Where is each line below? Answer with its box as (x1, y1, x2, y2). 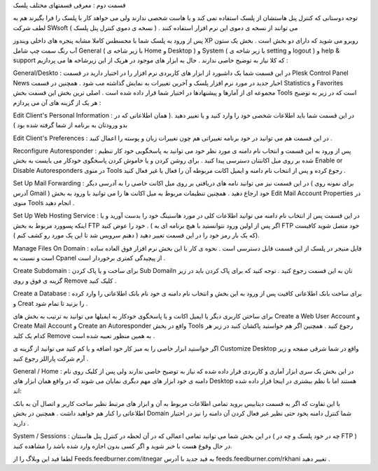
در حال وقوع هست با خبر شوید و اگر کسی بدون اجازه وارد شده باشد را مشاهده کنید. (13, 442, 232, 450)
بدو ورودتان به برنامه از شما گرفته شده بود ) (13, 121, 128, 129)
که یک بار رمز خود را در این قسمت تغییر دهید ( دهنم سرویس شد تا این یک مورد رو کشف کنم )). (13, 231, 260, 239)
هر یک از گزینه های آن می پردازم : (13, 98, 101, 106)
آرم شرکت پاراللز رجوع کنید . (13, 354, 89, 363)
